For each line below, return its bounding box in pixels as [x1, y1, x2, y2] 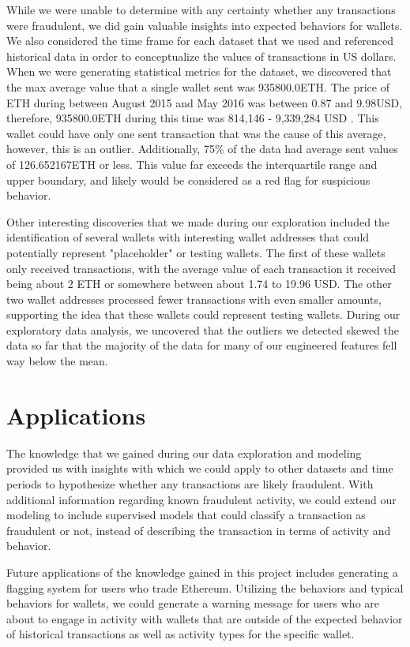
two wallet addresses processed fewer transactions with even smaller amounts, [6, 290, 382, 307]
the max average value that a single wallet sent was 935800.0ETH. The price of [6, 78, 389, 95]
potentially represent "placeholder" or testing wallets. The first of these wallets [6, 244, 386, 260]
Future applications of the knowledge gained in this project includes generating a [6, 563, 398, 580]
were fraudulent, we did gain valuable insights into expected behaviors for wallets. [6, 17, 403, 33]
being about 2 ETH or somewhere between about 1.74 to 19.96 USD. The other [6, 275, 392, 292]
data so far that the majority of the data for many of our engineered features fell [6, 337, 397, 353]
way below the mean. [6, 353, 108, 369]
